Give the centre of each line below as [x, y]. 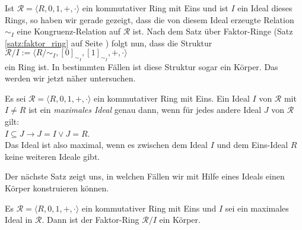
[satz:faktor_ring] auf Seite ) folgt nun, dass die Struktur [109, 42]
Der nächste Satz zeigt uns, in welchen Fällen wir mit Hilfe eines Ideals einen [145, 176]
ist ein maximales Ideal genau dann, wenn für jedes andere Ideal [145, 110]
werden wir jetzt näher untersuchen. [70, 78]
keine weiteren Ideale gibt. [53, 156]
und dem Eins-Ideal [252, 145]
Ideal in [19, 220]
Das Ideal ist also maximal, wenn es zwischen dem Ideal [106, 145]
